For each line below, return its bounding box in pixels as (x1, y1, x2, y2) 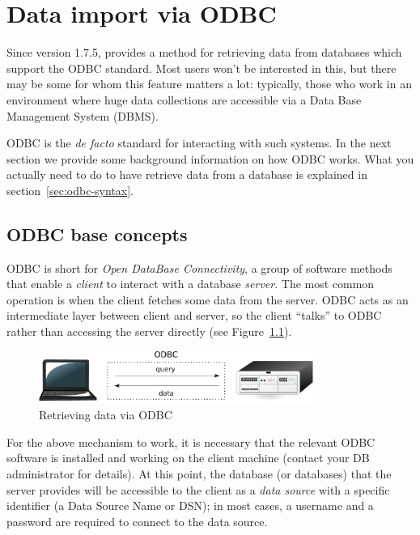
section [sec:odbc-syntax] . (6, 181, 134, 198)
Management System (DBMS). (6, 107, 159, 124)
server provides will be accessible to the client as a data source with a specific (6, 481, 390, 498)
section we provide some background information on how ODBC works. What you (6, 150, 414, 167)
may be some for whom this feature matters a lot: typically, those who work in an (6, 75, 412, 92)
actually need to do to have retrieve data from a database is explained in (6, 166, 367, 183)
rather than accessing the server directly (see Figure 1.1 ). (6, 323, 292, 340)
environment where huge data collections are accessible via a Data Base (6, 91, 362, 108)
